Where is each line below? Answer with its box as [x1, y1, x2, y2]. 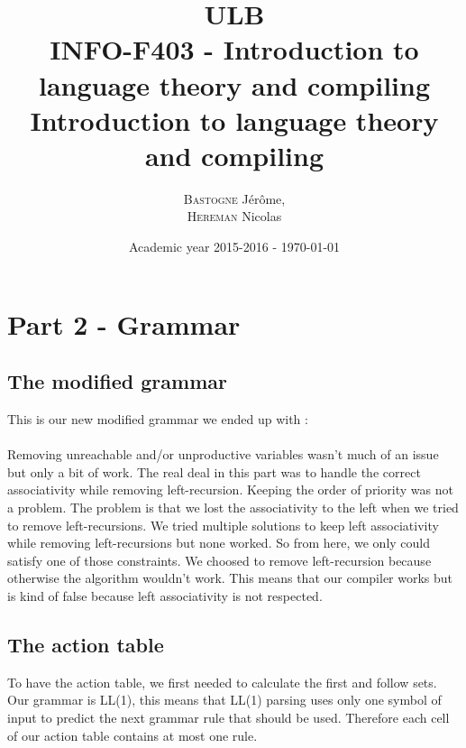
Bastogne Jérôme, [183, 189, 286, 208]
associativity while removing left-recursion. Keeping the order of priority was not [7, 480, 453, 499]
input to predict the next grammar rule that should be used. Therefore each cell [7, 707, 450, 726]
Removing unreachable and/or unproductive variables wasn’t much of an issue [7, 445, 439, 464]
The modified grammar [7, 367, 227, 395]
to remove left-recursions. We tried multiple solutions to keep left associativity [7, 515, 439, 534]
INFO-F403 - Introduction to [50, 31, 419, 68]
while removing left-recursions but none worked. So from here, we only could [7, 533, 430, 552]
